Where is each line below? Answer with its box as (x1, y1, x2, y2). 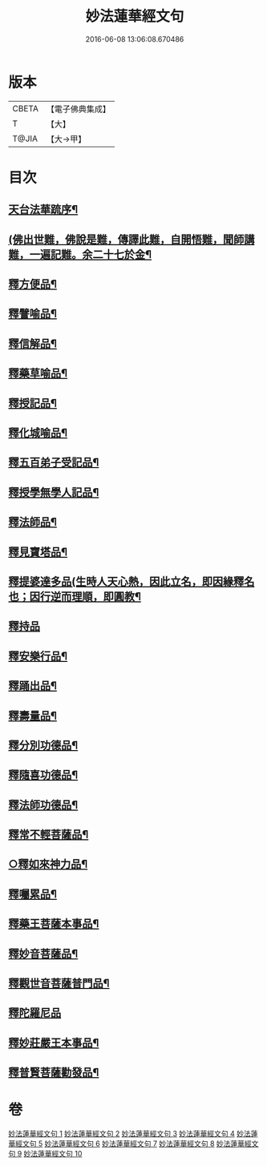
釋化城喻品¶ (8, 426, 68, 439)
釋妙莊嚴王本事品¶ (8, 1035, 99, 1050)
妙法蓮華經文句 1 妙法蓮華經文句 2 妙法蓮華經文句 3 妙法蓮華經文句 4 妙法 (8, 1129, 251, 1139)
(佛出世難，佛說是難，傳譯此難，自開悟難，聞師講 (8, 232, 255, 246)
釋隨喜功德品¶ (8, 769, 79, 782)
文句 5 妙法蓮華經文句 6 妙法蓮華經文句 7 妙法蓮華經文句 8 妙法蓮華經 (22, 1139, 253, 1148)
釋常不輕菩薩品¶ (8, 828, 89, 841)
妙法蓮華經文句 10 (23, 1149, 83, 1159)
